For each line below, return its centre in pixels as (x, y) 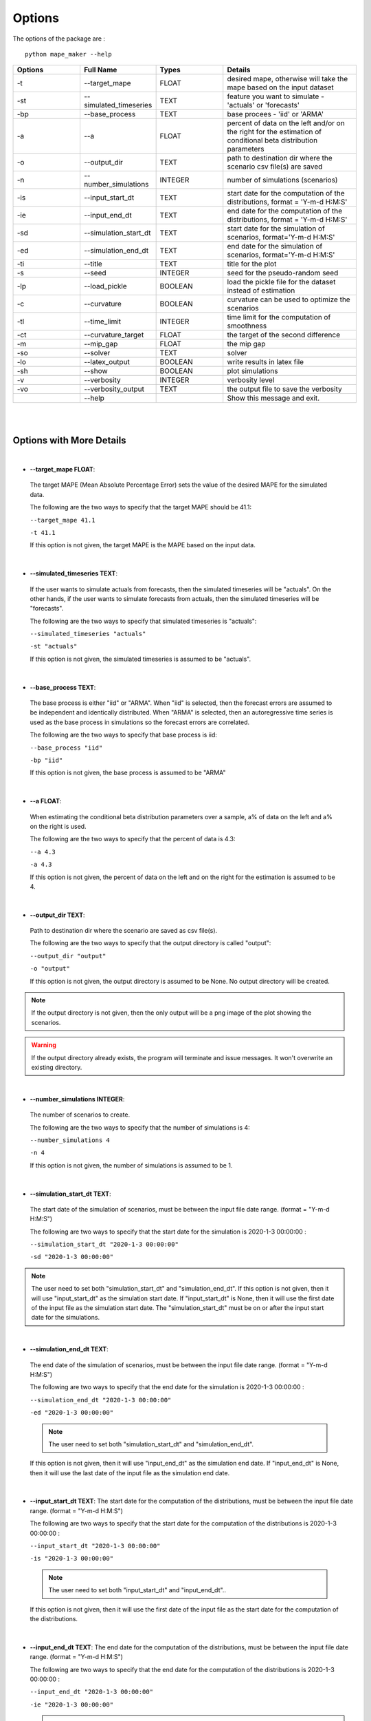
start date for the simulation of (276, 229)
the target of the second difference (283, 335)
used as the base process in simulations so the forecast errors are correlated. (140, 722)
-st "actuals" (54, 646)
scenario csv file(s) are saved (275, 167)
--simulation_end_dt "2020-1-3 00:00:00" (101, 1400)
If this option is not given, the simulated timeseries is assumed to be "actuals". (140, 659)
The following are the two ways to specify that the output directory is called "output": (150, 943)
